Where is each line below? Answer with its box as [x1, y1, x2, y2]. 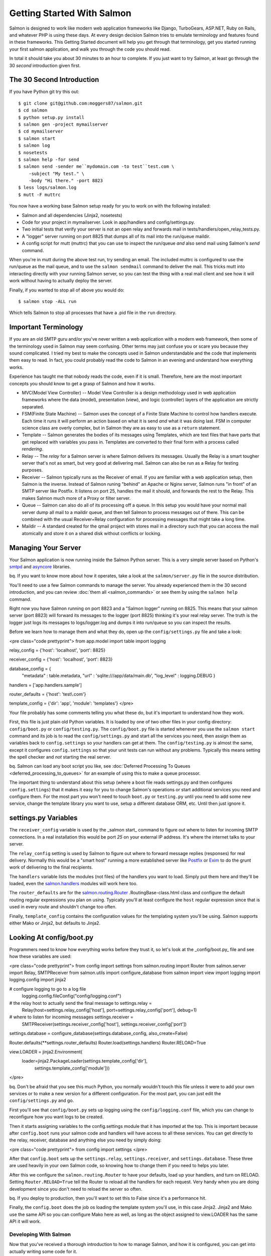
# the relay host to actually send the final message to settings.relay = [9, 1000, 152, 1006]
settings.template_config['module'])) [34, 1065, 110, 1071]
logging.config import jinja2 [9, 977, 66, 983]
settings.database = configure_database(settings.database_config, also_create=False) [9, 1030, 188, 1036]
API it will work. [9, 1218, 41, 1224]
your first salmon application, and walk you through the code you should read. [9, 46, 171, 52]
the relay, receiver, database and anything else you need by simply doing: [9, 1137, 162, 1143]
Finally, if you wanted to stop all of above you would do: [9, 287, 125, 293]
